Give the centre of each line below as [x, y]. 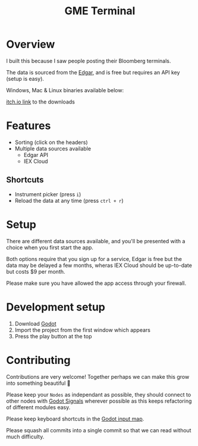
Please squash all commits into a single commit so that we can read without [99, 430]
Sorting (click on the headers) [51, 142]
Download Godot [35, 323]
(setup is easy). [25, 78]
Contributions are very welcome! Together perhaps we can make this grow [98, 376]
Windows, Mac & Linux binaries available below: [65, 90]
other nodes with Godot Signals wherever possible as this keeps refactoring [99, 401]
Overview [31, 44]
